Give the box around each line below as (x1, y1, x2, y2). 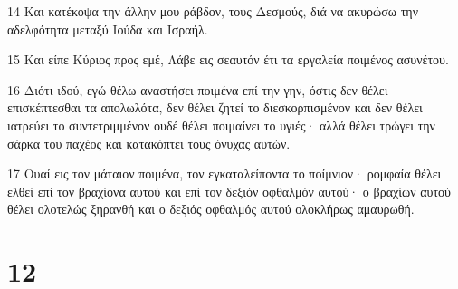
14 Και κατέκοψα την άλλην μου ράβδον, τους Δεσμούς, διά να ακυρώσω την (7, 2, 418, 20)
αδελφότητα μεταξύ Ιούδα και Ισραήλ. (7, 19, 208, 38)
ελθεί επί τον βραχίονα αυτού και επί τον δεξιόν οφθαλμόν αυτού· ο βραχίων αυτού (7, 181, 451, 200)
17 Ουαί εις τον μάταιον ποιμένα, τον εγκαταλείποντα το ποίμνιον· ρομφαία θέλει (7, 164, 442, 183)
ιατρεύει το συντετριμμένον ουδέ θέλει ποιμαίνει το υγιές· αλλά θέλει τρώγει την (7, 115, 435, 134)
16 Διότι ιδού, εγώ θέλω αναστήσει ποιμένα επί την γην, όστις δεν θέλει (7, 80, 388, 99)
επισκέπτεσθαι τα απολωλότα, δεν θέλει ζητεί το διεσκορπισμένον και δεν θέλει (7, 98, 423, 117)
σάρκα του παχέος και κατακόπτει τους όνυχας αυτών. (7, 133, 291, 152)
